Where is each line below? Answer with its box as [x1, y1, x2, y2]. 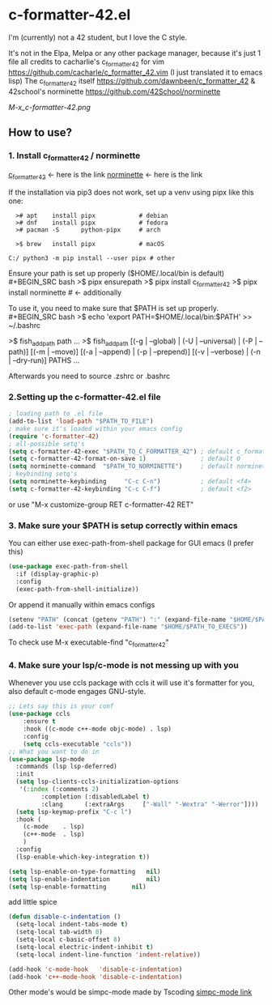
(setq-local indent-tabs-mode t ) [15, 921, 129, 929]
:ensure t [23, 718, 57, 726]
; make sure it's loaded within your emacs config [8, 424, 183, 432]
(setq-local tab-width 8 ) [15, 928, 104, 936]
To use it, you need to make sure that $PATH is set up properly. [8, 304, 219, 313]
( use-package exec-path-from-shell [8, 563, 129, 571]
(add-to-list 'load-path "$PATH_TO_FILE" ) [8, 417, 154, 426]
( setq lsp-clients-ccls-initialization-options [15, 777, 180, 786]
